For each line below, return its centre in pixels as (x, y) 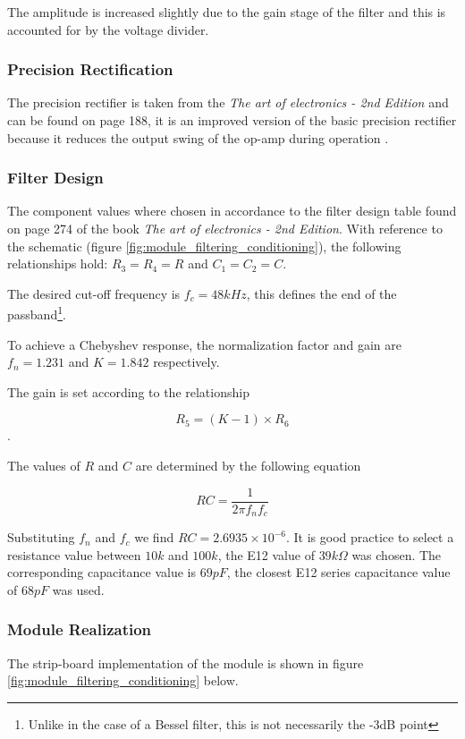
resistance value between (74, 554)
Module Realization (80, 629)
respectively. (186, 362)
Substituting (41, 537)
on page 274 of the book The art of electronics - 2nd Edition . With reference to (225, 228)
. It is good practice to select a (370, 537)
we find (154, 537)
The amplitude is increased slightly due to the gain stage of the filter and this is (227, 12)
